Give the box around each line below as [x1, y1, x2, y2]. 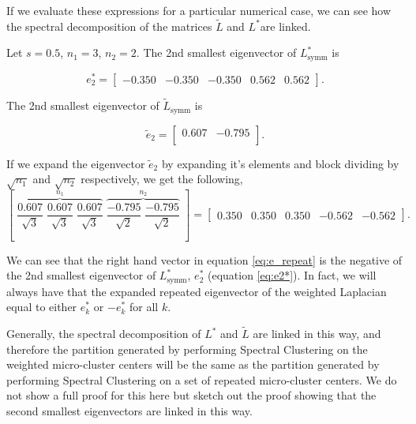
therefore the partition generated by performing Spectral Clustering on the [6, 340, 368, 357]
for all [129, 298, 159, 315]
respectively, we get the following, [81, 171, 243, 187]
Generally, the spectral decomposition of [6, 325, 201, 342]
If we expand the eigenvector [6, 155, 145, 171]
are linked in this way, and [253, 325, 381, 342]
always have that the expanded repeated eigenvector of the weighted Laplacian [6, 283, 387, 299]
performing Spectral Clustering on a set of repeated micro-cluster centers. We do [6, 371, 397, 388]
